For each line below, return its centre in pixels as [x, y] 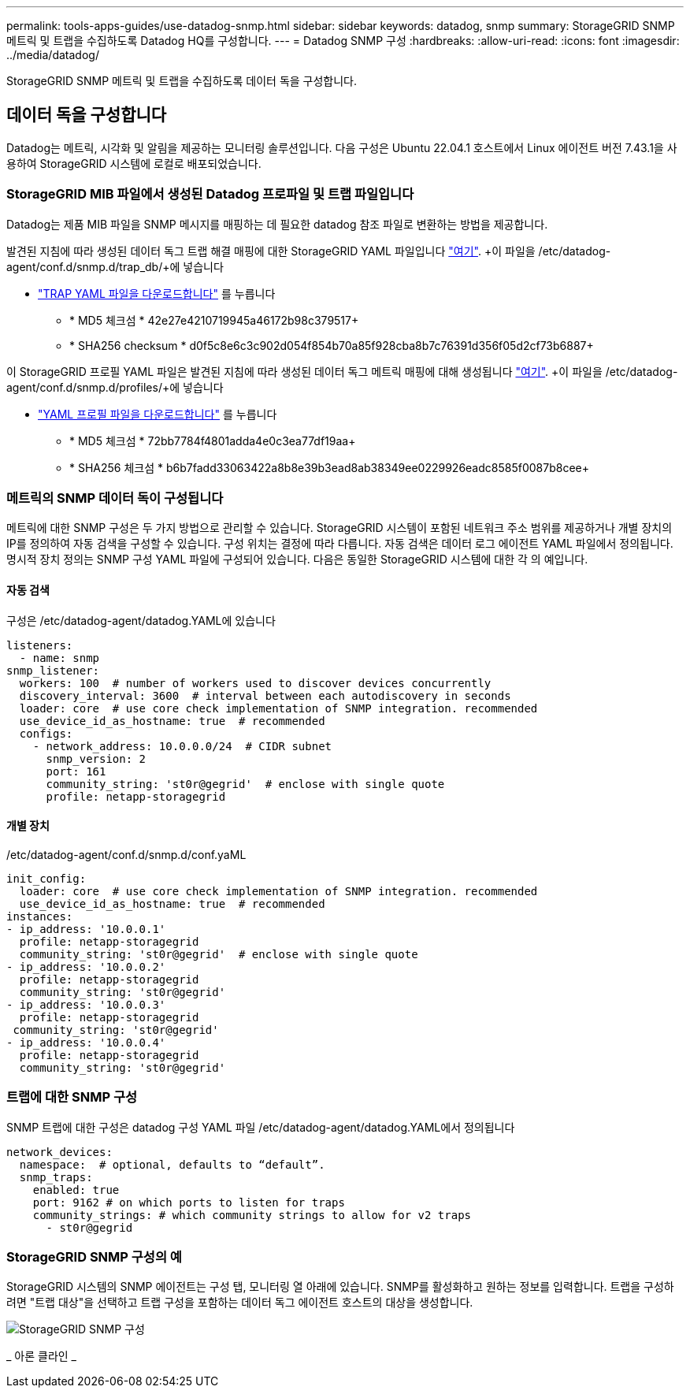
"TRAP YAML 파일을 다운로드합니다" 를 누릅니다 [157, 293]
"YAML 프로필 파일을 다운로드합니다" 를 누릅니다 [158, 414]
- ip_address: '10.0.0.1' [86, 929]
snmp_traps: [56, 1177]
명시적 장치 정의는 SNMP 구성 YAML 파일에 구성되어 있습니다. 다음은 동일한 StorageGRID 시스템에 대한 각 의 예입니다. [297, 559]
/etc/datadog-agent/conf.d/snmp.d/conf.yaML [126, 854]
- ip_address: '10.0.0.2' [86, 967]
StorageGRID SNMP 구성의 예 [94, 1256]
